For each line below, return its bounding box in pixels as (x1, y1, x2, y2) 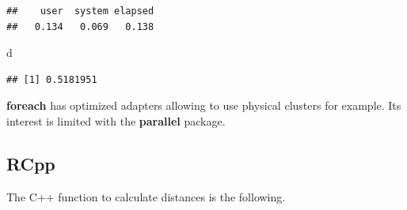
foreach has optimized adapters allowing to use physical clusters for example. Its (6, 97, 401, 114)
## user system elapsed (6, 6, 154, 17)
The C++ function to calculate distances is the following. (6, 188, 286, 204)
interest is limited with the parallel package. (6, 112, 226, 129)
